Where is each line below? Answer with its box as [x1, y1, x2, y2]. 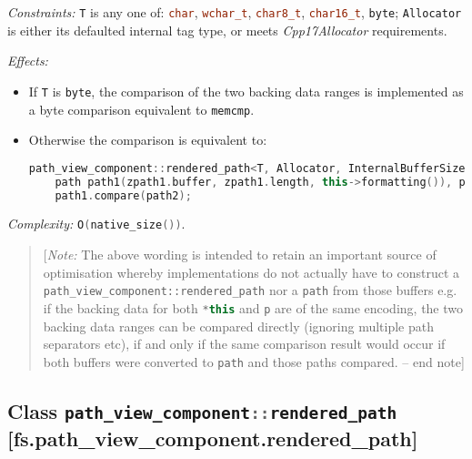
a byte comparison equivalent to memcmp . [28, 99, 255, 118]
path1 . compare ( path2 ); [55, 189, 192, 202]
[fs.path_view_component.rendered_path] [7, 423, 418, 452]
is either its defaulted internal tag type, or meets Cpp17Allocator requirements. [7, 20, 447, 39]
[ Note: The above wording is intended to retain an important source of [43, 245, 437, 264]
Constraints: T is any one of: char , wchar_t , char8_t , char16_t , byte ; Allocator [7, 3, 462, 21]
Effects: [7, 51, 48, 70]
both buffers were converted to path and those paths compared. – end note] [43, 352, 465, 371]
